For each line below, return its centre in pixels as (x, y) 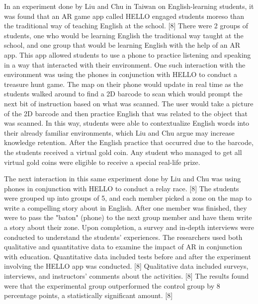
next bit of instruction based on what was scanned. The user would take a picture (129, 103)
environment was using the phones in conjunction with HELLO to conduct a (121, 74)
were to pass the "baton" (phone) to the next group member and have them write (128, 217)
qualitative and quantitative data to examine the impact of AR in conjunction (123, 247)
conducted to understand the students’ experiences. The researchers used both (123, 237)
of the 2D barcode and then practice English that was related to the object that (126, 113)
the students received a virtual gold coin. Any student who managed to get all (123, 152)
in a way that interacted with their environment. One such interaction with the (125, 64)
